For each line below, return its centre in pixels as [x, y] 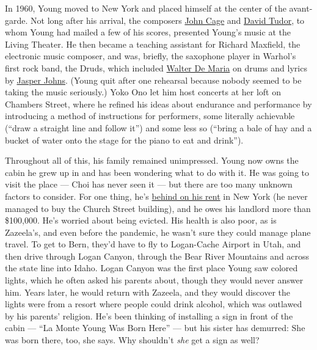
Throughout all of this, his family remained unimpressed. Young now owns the [152, 160]
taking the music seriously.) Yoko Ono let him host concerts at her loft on [143, 92]
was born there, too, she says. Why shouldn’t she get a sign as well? [132, 340]
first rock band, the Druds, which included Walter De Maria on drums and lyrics [156, 67]
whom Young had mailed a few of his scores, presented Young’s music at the [148, 32]
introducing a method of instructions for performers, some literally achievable [150, 116]
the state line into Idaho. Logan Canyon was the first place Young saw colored [151, 268]
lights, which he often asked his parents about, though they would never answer [154, 280]
